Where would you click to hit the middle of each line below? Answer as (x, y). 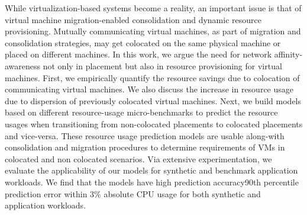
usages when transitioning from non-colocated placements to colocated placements (154, 123)
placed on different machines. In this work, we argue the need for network (138, 54)
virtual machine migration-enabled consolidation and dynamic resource (133, 19)
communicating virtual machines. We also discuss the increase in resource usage (149, 89)
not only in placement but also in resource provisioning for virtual (162, 65)
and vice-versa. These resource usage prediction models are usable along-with (145, 135)
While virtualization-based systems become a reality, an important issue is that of (153, 8)
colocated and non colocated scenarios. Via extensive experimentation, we (138, 158)
